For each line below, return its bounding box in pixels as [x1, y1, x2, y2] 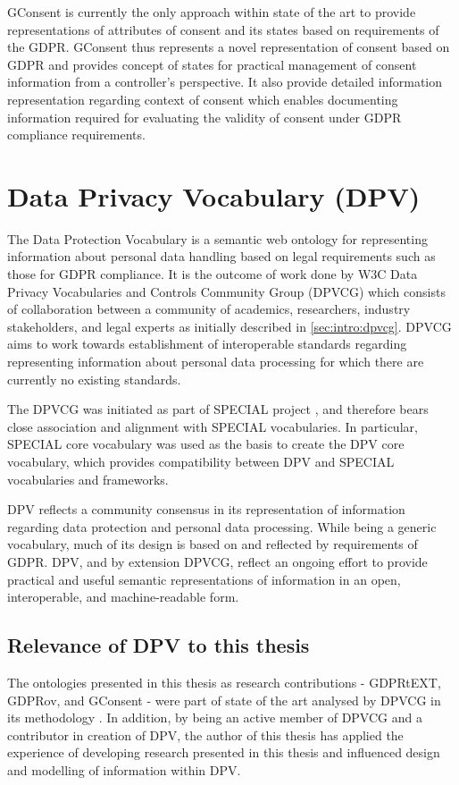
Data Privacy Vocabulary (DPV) [7, 177, 421, 214]
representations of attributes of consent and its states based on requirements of [7, 20, 439, 38]
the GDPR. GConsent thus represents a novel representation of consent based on [7, 38, 450, 56]
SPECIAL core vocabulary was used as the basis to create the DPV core [7, 435, 405, 453]
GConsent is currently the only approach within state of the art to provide [7, 3, 416, 21]
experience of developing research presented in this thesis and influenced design [7, 743, 440, 762]
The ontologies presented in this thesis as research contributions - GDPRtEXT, [7, 672, 441, 691]
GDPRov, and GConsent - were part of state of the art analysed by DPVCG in [7, 690, 441, 709]
